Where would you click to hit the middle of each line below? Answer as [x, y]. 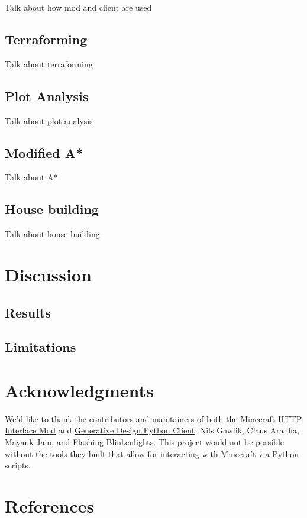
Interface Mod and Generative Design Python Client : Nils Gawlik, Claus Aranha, [152, 430]
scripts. [18, 465]
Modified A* [44, 152]
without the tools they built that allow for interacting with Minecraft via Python [152, 453]
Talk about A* [31, 177]
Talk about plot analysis [49, 120]
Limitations [41, 347]
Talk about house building [52, 234]
